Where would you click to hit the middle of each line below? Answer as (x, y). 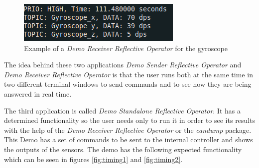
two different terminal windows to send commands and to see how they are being (128, 84)
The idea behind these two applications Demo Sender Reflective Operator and (123, 65)
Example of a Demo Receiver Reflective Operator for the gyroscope (126, 48)
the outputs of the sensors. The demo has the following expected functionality (123, 149)
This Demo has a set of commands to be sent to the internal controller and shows (129, 140)
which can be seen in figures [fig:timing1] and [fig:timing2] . (93, 159)
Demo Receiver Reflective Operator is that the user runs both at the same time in (129, 74)
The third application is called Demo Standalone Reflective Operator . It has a (122, 110)
